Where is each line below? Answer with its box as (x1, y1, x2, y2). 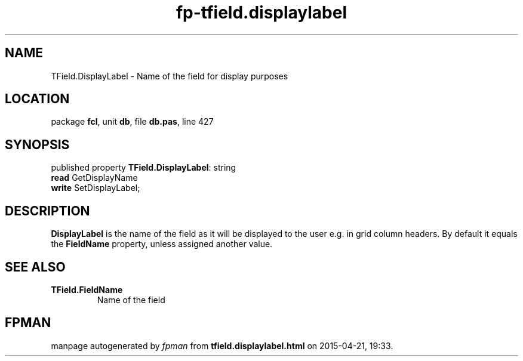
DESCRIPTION (5, 203, 90, 218)
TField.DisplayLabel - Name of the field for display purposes (51, 70, 288, 81)
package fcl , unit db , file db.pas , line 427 (51, 116, 214, 127)
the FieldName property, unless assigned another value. (51, 239, 273, 249)
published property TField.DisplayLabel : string (51, 162, 236, 173)
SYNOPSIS (5, 137, 70, 152)
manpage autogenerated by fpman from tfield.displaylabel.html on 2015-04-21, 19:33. (51, 340, 393, 351)
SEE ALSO (5, 259, 66, 274)
